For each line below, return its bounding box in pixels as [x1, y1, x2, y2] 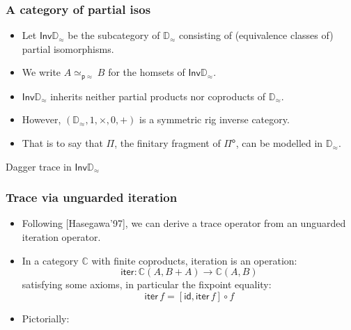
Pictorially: [22, 311, 70, 325]
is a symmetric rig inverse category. [139, 112, 290, 127]
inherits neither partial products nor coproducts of [50, 88, 266, 103]
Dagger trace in [6, 159, 72, 173]
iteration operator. [22, 230, 101, 244]
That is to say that [22, 136, 103, 150]
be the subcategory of [68, 28, 160, 42]
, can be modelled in [235, 136, 323, 150]
